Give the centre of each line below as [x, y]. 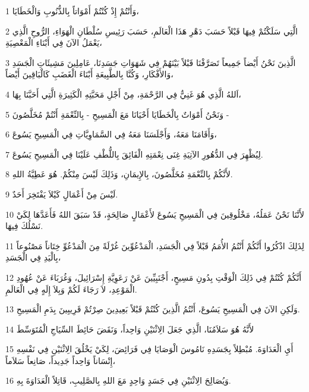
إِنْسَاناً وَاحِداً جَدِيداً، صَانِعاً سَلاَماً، [60, 360]
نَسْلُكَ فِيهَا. [24, 226]
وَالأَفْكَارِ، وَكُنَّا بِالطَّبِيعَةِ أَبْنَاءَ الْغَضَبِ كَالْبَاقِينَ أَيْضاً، [89, 74]
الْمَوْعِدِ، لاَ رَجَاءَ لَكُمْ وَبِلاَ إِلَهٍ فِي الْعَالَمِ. [71, 289]
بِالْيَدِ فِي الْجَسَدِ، [33, 257]
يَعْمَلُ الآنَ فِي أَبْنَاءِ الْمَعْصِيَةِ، [54, 43]
